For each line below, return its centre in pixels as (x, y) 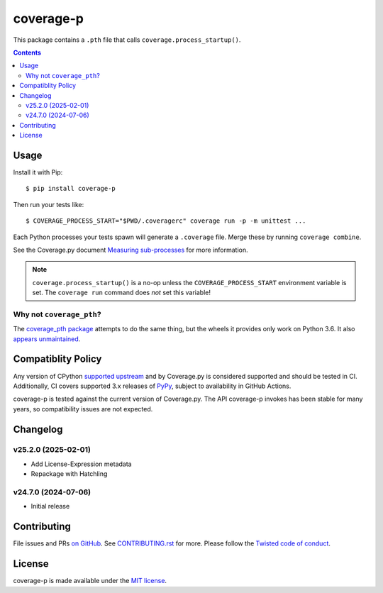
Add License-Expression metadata (81, 464)
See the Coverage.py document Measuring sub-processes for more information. (131, 250)
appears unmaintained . (47, 339)
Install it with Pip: (38, 172)
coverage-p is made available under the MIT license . (90, 581)
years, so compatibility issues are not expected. (83, 409)
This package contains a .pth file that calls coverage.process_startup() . (127, 40)
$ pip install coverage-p (71, 189)
